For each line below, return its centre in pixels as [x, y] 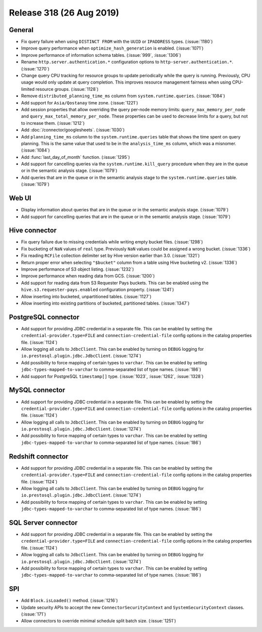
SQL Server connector [43, 522]
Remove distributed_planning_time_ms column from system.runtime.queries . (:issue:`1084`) [123, 96]
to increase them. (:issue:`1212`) [53, 123]
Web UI [20, 198]
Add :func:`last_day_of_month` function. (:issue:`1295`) [75, 157]
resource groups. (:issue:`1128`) [67, 89]
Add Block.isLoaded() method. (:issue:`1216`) [70, 600]
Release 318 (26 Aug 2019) [64, 13]
